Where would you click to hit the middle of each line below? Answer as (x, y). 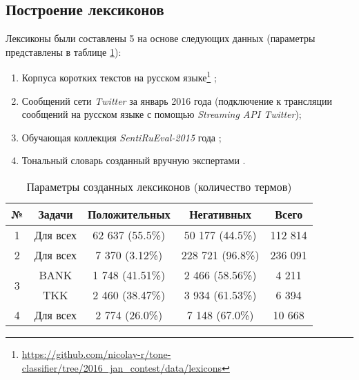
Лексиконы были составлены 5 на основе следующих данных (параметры (161, 38)
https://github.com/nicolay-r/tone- (96, 354)
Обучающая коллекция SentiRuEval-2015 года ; (122, 137)
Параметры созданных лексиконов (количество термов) (159, 187)
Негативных (220, 214)
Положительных (129, 214)
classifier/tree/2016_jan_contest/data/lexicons (122, 367)
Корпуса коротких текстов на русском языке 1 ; (119, 77)
